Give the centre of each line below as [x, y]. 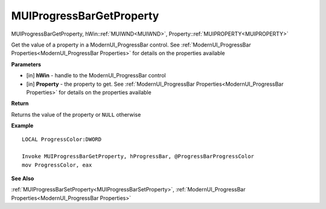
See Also [23, 179]
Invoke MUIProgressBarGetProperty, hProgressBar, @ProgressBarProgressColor [138, 156]
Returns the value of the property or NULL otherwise [76, 114]
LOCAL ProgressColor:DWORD [62, 140]
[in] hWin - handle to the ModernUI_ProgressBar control [96, 76]
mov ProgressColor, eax [57, 165]
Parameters [26, 64]
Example [22, 126]
